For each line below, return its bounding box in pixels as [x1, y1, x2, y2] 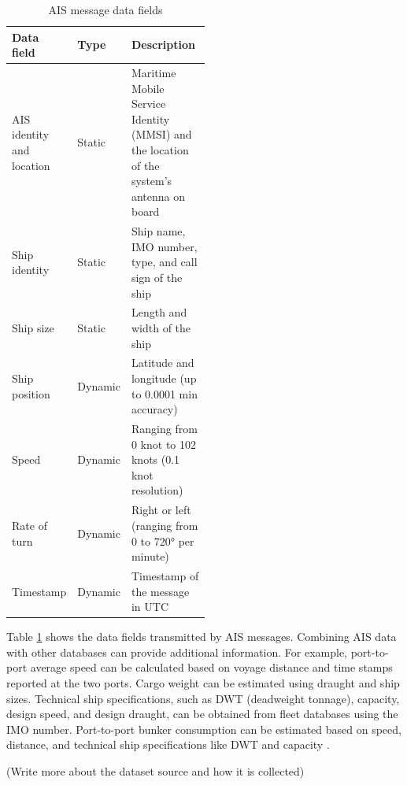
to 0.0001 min [131, 385, 198, 402]
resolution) [131, 482, 183, 498]
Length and [131, 304, 187, 320]
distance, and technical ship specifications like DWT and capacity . [6, 736, 330, 753]
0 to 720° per [131, 532, 194, 549]
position [12, 385, 50, 402]
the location [131, 142, 189, 157]
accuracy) [131, 401, 178, 417]
